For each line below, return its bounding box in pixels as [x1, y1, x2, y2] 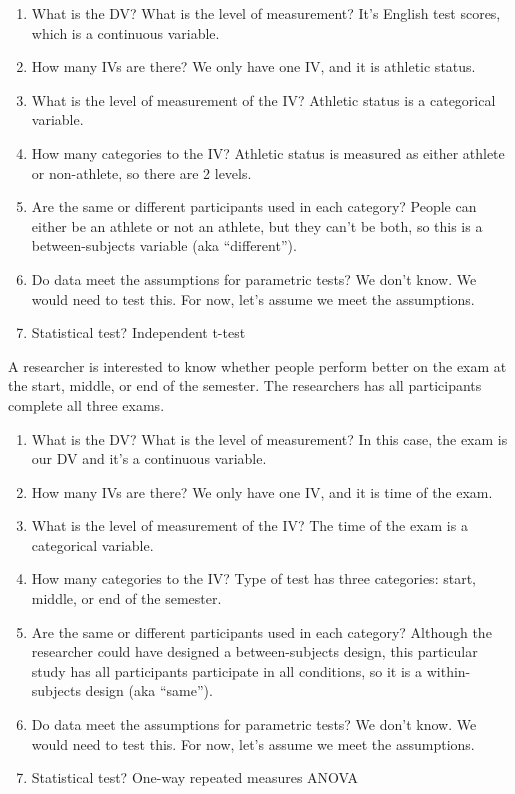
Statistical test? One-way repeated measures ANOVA [31, 767, 359, 788]
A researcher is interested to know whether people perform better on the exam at [8, 355, 507, 376]
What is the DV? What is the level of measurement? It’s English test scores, [31, 3, 501, 23]
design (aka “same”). [85, 680, 213, 701]
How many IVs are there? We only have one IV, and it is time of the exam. [31, 481, 493, 502]
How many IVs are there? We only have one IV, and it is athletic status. [31, 56, 476, 77]
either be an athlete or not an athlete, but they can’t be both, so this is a [31, 215, 483, 236]
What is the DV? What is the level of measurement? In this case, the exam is [31, 428, 508, 449]
